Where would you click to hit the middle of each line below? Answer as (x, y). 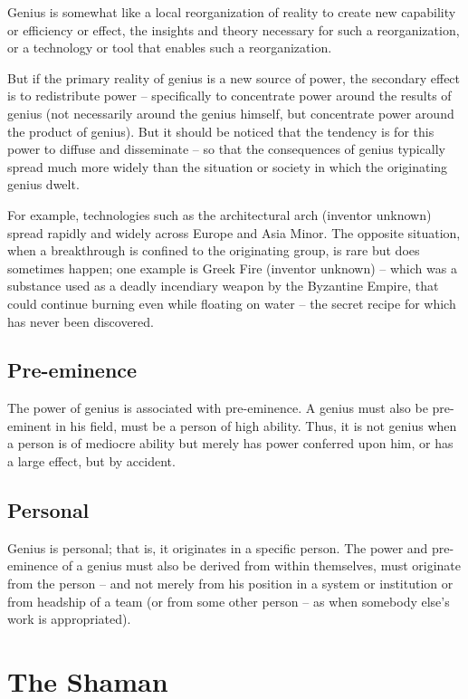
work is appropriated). (69, 619)
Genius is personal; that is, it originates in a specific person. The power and (218, 547)
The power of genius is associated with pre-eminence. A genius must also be (218, 408)
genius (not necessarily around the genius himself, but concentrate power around (231, 113)
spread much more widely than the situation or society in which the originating (228, 166)
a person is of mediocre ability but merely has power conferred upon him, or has (230, 443)
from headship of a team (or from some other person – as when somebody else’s (229, 601)
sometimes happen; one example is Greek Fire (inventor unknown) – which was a (232, 268)
